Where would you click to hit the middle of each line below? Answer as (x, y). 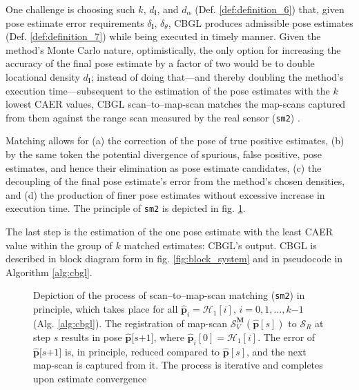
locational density (43, 76)
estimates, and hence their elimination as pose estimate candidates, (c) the (164, 167)
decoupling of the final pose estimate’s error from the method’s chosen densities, (175, 181)
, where (169, 337)
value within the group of (59, 245)
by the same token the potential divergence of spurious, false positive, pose (164, 154)
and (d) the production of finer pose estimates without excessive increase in (165, 194)
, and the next (276, 351)
